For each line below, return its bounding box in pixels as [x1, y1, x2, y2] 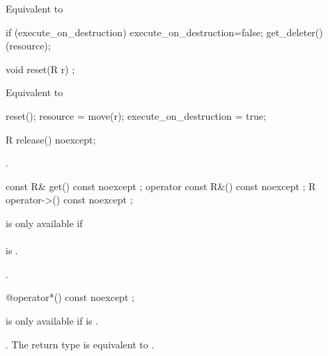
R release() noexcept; [6, 132, 96, 146]
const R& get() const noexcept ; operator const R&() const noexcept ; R [6, 178, 316, 193]
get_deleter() [266, 24, 323, 39]
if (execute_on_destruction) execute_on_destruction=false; [6, 24, 263, 39]
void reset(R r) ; [6, 61, 75, 76]
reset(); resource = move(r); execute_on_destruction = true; [6, 108, 266, 123]
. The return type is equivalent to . [6, 336, 155, 351]
